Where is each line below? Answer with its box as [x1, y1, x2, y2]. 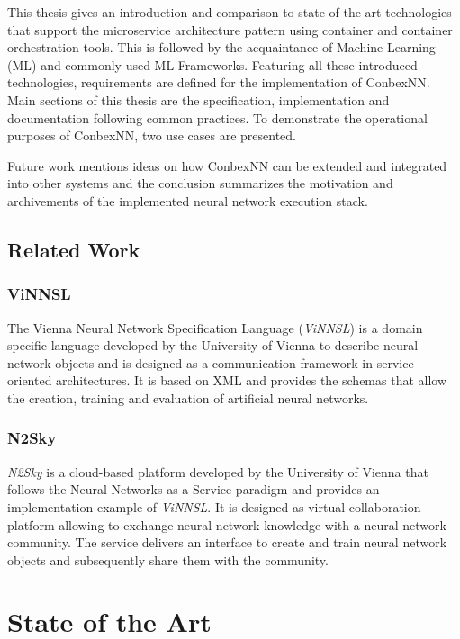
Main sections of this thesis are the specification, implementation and [7, 90, 390, 109]
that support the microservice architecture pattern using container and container [7, 20, 453, 39]
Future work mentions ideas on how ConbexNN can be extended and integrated [7, 156, 447, 175]
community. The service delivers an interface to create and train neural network [7, 533, 447, 552]
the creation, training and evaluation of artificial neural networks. [7, 388, 369, 407]
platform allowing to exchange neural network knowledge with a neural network [7, 515, 446, 534]
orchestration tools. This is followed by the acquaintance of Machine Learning [7, 38, 436, 57]
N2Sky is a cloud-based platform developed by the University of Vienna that [7, 462, 428, 481]
